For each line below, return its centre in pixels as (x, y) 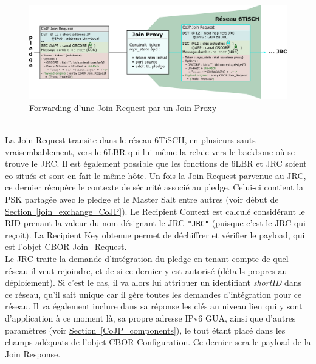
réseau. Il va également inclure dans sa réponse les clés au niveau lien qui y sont (154, 306)
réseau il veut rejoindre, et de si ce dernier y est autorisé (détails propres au (146, 270)
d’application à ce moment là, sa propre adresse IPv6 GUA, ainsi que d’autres (150, 318)
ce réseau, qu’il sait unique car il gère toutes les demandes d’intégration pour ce (153, 294)
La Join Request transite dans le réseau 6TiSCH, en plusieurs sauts (130, 140)
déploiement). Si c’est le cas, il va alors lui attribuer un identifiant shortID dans (153, 282)
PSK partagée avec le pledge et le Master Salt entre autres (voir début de (142, 199)
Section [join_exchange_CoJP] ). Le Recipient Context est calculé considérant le (155, 211)
